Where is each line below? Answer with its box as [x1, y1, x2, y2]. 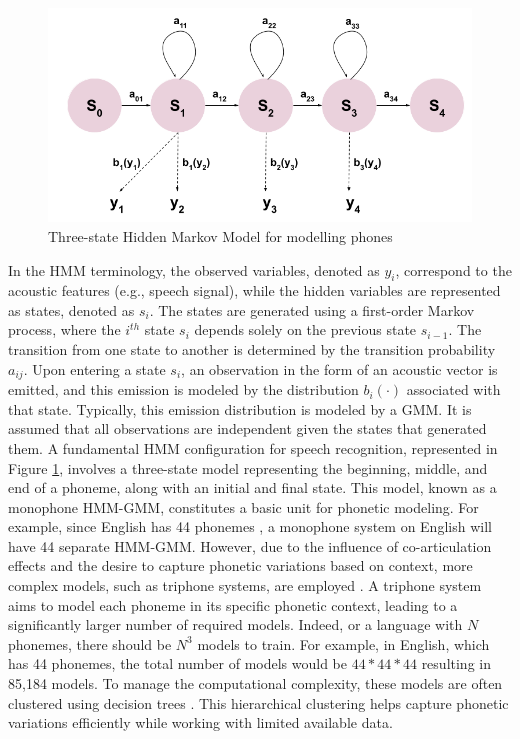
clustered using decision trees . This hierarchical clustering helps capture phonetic [8, 692, 509, 713]
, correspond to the [395, 259, 512, 280]
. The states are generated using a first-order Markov [149, 299, 475, 320]
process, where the [8, 319, 121, 340]
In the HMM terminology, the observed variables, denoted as [8, 259, 380, 280]
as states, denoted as [8, 299, 135, 320]
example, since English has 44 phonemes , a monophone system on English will [8, 516, 492, 537]
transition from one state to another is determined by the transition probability [8, 339, 496, 360]
